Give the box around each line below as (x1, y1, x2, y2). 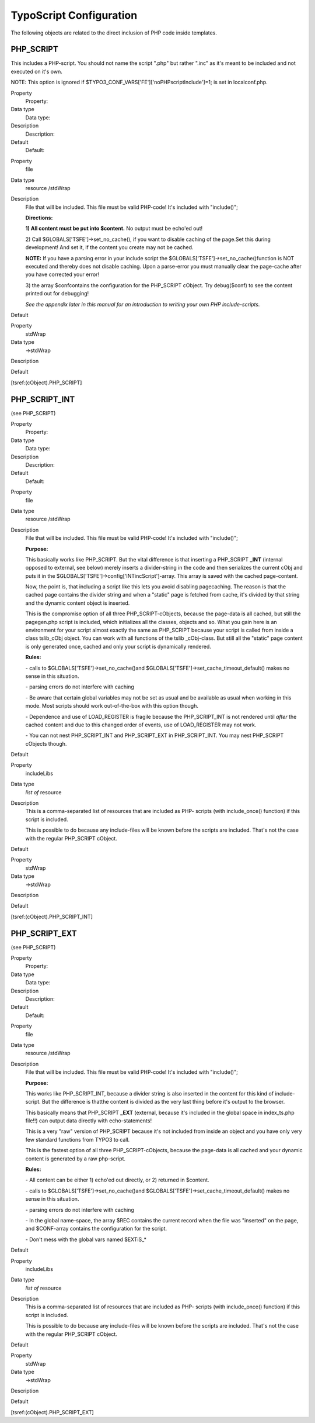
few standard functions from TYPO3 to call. (25, 1136, 130, 1143)
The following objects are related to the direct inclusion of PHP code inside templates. (10, 29, 217, 36)
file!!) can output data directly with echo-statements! (25, 1117, 152, 1124)
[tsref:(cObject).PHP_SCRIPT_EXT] (10, 1408, 94, 1415)
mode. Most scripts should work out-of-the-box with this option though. (25, 702, 198, 709)
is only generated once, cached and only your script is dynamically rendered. (25, 643, 211, 650)
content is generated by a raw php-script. (25, 1155, 125, 1162)
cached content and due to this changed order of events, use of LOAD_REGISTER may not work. (25, 721, 257, 728)
